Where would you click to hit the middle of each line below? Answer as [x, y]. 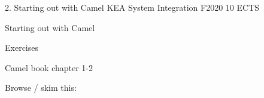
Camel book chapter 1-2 [49, 67]
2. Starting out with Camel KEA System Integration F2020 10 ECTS [132, 7]
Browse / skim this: [41, 88]
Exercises [22, 48]
